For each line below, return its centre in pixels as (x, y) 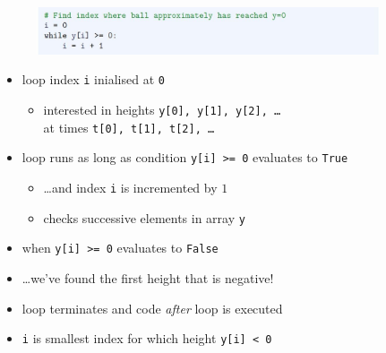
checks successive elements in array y (144, 217)
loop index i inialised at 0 (93, 79)
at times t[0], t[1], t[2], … (129, 127)
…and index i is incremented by (130, 188)
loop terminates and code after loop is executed (152, 308)
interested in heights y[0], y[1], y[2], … (162, 110)
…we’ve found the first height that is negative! (148, 278)
